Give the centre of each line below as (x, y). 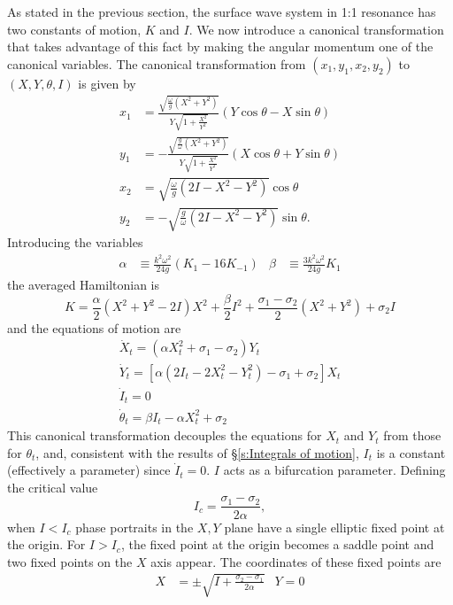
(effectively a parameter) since (89, 470)
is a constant (411, 452)
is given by (107, 83)
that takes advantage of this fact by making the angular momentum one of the (220, 47)
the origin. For (46, 544)
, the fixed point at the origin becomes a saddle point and (277, 544)
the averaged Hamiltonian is (84, 284)
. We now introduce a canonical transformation (316, 29)
